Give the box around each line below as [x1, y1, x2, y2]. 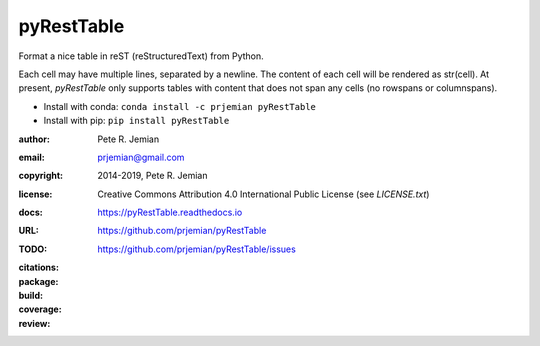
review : [18, 317, 51, 329]
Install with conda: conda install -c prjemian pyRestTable [43, 100, 317, 112]
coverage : [18, 303, 62, 315]
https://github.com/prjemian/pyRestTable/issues [97, 243, 297, 255]
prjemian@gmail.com [97, 151, 185, 163]
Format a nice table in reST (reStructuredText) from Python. [18, 50, 264, 62]
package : [18, 275, 59, 287]
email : [18, 151, 45, 163]
